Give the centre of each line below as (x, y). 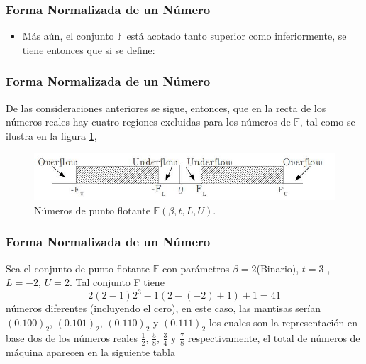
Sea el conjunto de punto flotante (78, 268)
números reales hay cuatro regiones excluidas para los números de (148, 122)
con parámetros (196, 268)
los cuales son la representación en (283, 322)
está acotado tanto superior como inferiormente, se (237, 36)
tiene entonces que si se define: (89, 49)
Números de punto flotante (92, 210)
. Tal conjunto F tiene (117, 282)
